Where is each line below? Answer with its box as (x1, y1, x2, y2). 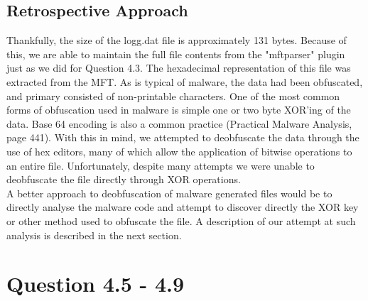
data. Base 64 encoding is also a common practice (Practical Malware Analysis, (6, 116, 352, 131)
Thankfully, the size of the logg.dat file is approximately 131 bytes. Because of (6, 33, 347, 48)
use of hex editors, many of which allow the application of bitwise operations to (6, 143, 352, 158)
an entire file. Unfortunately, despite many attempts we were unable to (6, 158, 315, 173)
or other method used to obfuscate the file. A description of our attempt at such (6, 213, 356, 228)
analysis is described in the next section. (6, 227, 182, 242)
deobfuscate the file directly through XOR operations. (6, 172, 241, 187)
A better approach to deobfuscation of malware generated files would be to (6, 185, 332, 200)
